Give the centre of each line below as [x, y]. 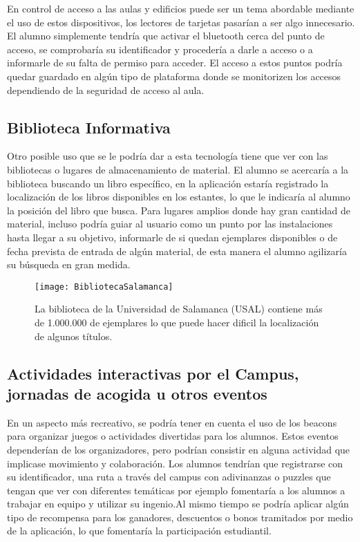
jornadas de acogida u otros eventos [137, 393]
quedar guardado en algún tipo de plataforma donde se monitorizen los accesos [174, 76]
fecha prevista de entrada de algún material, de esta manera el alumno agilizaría [177, 251]
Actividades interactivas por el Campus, [153, 373]
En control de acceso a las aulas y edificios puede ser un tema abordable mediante [181, 8]
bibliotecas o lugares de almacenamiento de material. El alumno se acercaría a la [178, 169]
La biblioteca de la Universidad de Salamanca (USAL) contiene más [179, 309]
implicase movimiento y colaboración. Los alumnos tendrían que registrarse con [175, 463]
